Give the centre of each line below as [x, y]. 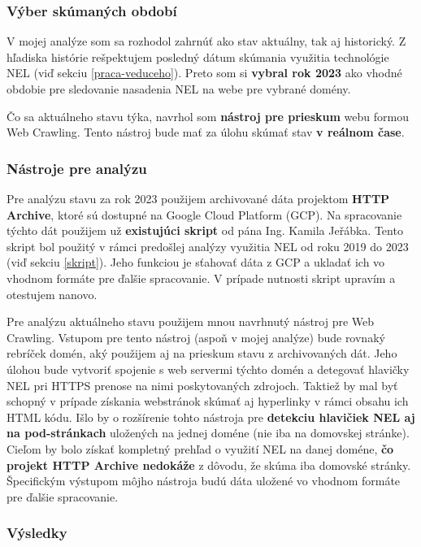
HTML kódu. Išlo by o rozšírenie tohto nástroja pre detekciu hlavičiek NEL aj [211, 417]
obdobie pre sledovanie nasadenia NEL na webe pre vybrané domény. [179, 89]
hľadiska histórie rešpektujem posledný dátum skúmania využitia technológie [198, 56]
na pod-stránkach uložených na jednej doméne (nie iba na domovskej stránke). [208, 433]
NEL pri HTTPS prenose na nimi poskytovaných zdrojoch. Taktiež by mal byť [202, 385]
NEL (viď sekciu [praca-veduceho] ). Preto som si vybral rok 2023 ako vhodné [204, 73]
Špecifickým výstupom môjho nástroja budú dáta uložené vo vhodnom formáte [204, 481]
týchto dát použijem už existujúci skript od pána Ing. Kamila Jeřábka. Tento [205, 230]
